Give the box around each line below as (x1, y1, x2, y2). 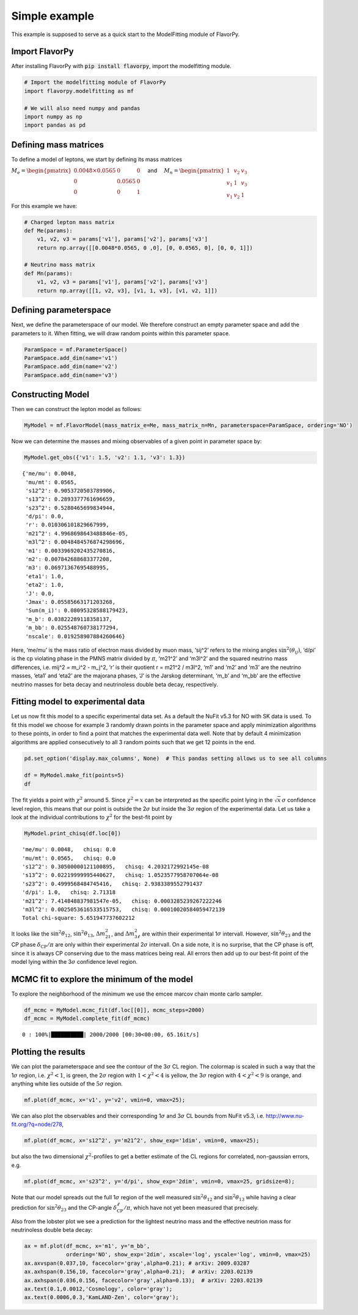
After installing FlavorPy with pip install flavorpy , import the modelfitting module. (11, 62, 232, 70)
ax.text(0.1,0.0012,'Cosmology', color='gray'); (24, 1286, 173, 1292)
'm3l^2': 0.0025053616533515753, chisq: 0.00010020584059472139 (22, 906, 225, 913)
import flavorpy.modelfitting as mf (24, 88, 134, 94)
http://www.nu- (266, 1112, 305, 1119)
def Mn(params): (24, 270, 73, 277)
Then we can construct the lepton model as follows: (11, 406, 142, 413)
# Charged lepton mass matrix (24, 218, 115, 226)
